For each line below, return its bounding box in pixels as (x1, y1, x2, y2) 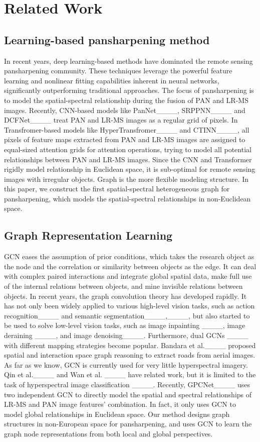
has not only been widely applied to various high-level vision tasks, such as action (4, 300, 255, 311)
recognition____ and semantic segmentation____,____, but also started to (4, 310, 250, 320)
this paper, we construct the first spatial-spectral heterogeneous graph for (4, 183, 230, 194)
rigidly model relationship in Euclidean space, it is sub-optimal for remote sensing (4, 164, 255, 174)
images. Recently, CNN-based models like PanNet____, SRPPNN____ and (4, 104, 245, 115)
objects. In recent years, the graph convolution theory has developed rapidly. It (4, 290, 247, 301)
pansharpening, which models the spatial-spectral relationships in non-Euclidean (4, 193, 251, 203)
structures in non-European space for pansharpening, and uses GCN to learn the (4, 418, 252, 429)
